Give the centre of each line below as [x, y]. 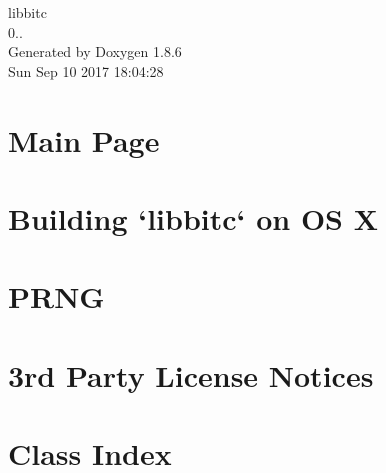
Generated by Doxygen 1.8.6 [95, 51]
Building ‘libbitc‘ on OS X [193, 217]
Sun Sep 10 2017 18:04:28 [86, 70]
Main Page [84, 139]
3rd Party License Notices [191, 374]
